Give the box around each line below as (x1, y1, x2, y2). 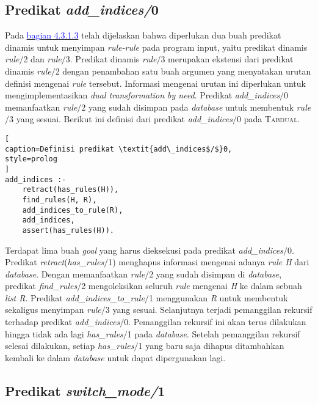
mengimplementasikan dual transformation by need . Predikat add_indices (5, 89, 280, 101)
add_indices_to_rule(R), (22, 205, 123, 215)
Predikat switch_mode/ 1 (5, 381, 165, 400)
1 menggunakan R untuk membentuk (148, 291, 288, 304)
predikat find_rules (5, 279, 78, 292)
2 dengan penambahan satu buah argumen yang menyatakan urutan (55, 64, 311, 77)
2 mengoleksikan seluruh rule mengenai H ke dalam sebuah (81, 279, 302, 292)
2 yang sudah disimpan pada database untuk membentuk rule (81, 100, 311, 113)
